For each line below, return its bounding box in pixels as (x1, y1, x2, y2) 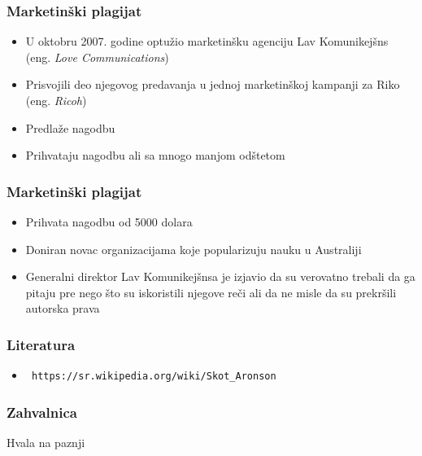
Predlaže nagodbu (25, 119, 115, 136)
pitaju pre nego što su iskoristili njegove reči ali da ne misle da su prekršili (25, 283, 397, 300)
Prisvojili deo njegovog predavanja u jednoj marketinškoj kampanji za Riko (25, 76, 400, 93)
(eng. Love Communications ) (25, 48, 169, 65)
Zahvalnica (7, 401, 77, 422)
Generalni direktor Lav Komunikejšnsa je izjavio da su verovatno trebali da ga (25, 268, 415, 285)
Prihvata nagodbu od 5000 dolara (25, 213, 193, 230)
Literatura (7, 334, 76, 354)
